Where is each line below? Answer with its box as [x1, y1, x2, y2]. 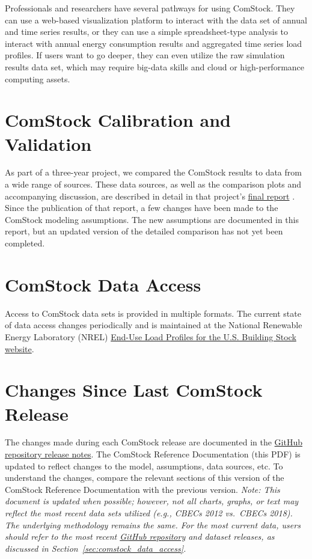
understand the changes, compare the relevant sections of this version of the [5, 471, 284, 484]
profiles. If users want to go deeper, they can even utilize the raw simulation [5, 49, 285, 61]
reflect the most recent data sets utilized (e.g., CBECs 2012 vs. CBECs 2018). [5, 507, 293, 519]
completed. [5, 237, 45, 249]
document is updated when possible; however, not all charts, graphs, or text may [5, 495, 299, 507]
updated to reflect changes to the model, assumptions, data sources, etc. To [5, 459, 283, 472]
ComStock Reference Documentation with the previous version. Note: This [5, 483, 280, 495]
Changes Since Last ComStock [5, 377, 263, 402]
